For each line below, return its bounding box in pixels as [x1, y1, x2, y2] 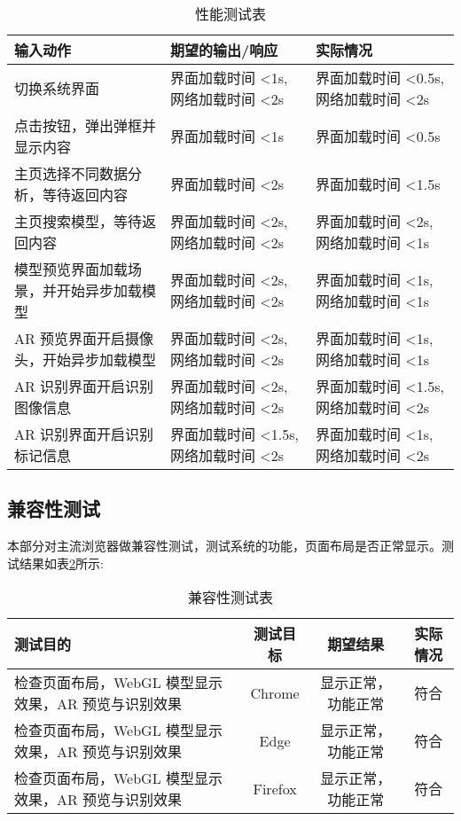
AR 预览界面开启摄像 [14, 328, 154, 348]
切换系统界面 [14, 78, 100, 98]
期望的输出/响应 [170, 40, 278, 60]
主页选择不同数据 [14, 163, 129, 184]
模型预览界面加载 [14, 259, 129, 279]
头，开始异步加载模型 [14, 349, 157, 370]
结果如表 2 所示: [19, 553, 104, 572]
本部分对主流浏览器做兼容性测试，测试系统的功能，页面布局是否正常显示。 [7, 536, 441, 555]
